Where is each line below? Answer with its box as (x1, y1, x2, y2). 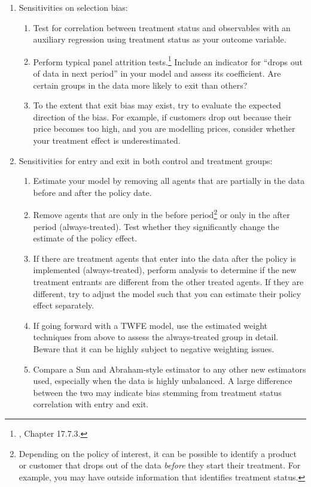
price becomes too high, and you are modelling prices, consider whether (33, 122, 295, 135)
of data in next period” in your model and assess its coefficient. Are (33, 67, 281, 80)
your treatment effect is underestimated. (33, 134, 181, 146)
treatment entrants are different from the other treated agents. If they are (33, 276, 304, 288)
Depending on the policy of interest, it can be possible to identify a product (19, 447, 297, 459)
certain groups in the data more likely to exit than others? (33, 78, 248, 91)
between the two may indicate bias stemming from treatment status (33, 386, 282, 398)
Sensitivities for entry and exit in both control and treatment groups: (19, 154, 273, 167)
